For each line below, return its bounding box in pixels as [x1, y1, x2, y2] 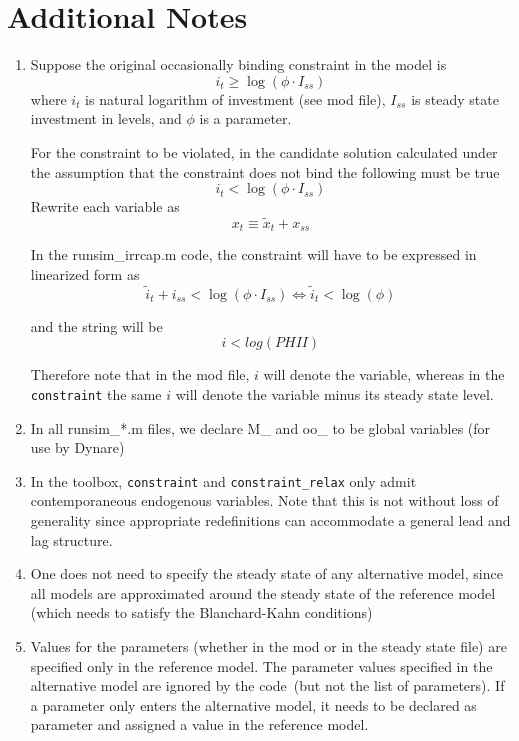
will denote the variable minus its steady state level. [175, 383, 494, 404]
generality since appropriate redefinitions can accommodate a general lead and [30, 510, 511, 531]
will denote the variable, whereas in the [263, 364, 505, 385]
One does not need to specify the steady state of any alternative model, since [30, 563, 503, 584]
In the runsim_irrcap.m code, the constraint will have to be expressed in [30, 244, 477, 265]
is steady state [411, 88, 499, 109]
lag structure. [30, 529, 113, 550]
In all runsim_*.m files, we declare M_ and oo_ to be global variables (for [30, 417, 491, 438]
